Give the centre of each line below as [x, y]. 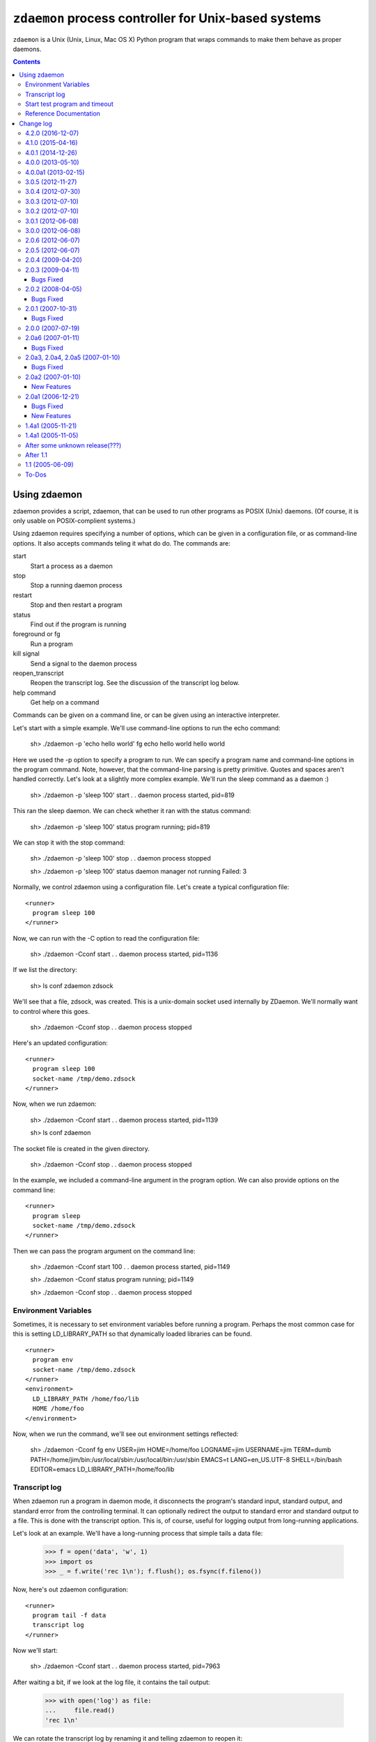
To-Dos [36, 475]
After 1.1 [37, 455]
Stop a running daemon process [76, 585]
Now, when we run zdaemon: [55, 1104]
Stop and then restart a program [77, 605]
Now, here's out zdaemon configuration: [71, 1589]
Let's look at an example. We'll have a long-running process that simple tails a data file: [138, 1534]
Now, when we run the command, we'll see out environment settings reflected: [126, 1434]
